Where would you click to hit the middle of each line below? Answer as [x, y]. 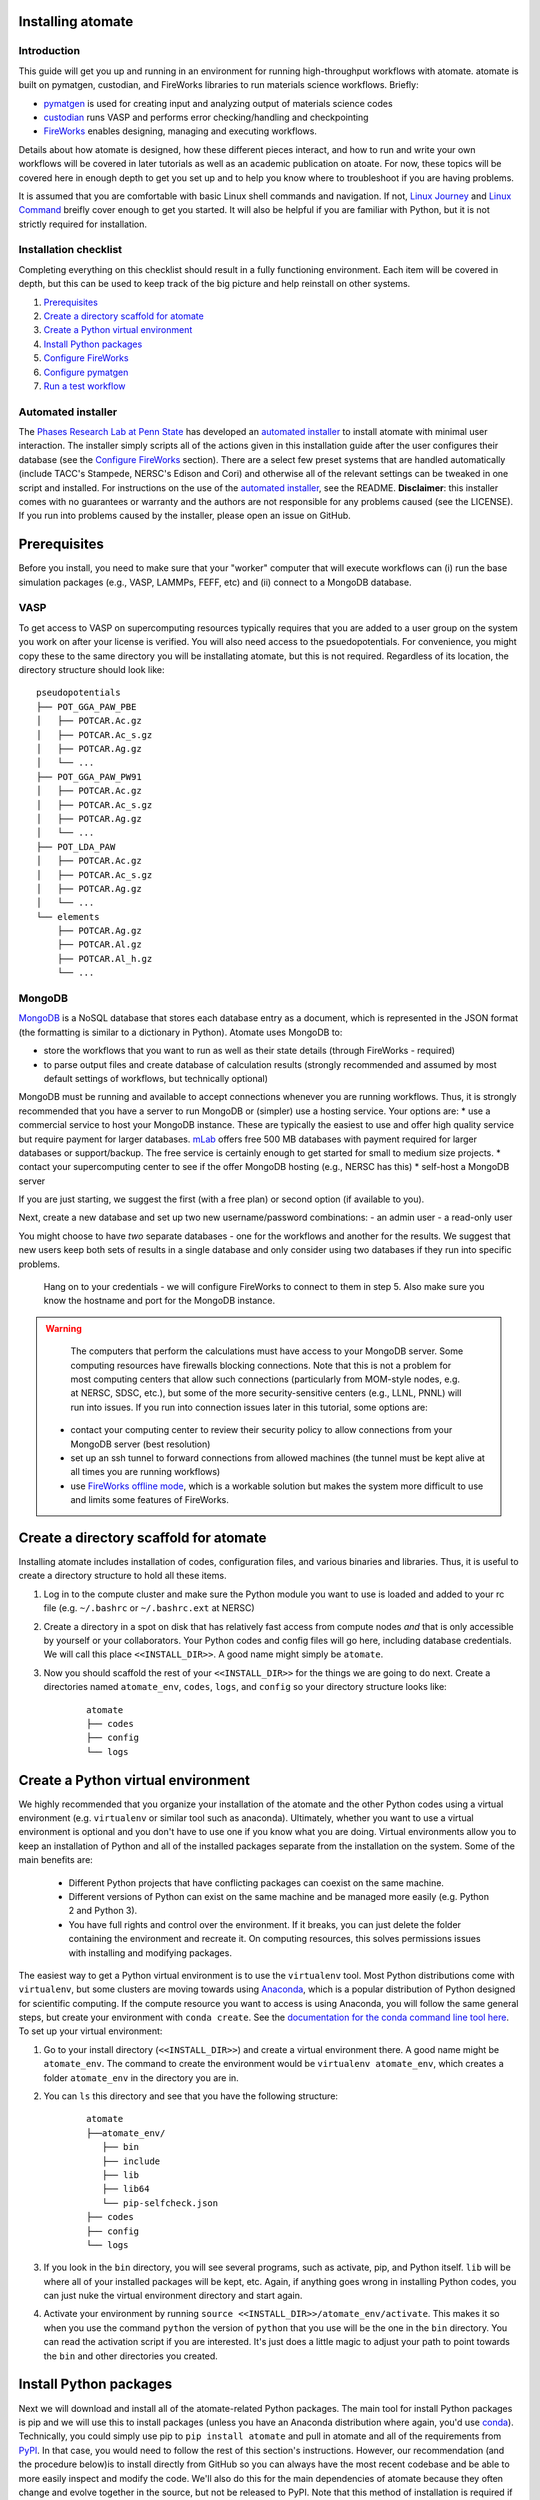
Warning [63, 1328]
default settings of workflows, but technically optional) [156, 1078]
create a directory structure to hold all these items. [122, 1576]
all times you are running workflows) [145, 1472]
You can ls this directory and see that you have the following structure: [191, 2096]
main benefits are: [56, 1860]
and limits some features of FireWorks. [150, 1500]
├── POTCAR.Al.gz [99, 944]
